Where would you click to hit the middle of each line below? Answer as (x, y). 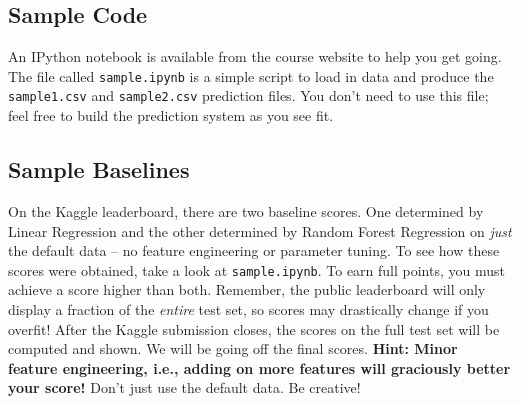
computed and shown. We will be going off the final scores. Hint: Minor (233, 348)
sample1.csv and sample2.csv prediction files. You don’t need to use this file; (248, 95)
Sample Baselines (99, 169)
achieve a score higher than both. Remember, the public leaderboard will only (247, 289)
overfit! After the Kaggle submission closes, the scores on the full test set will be (254, 328)
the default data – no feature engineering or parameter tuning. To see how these (254, 250)
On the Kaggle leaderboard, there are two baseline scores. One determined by (246, 210)
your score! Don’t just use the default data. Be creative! (184, 387)
